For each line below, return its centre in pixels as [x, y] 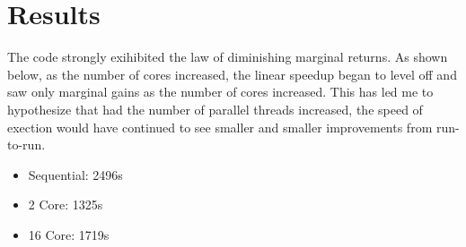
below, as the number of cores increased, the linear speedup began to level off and [232, 74]
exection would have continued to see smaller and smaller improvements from [220, 127]
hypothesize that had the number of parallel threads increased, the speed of [215, 109]
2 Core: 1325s [66, 204]
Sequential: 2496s [75, 174]
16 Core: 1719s [69, 234]
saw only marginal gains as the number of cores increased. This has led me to [220, 92]
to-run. [26, 145]
